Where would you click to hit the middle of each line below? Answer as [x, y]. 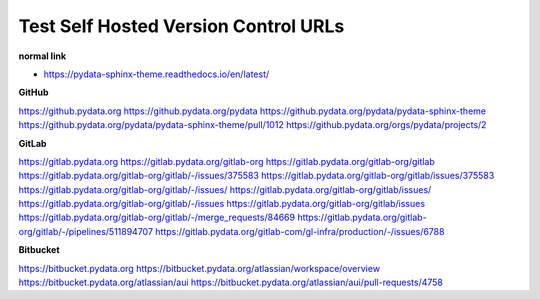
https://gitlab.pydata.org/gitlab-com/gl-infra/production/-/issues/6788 [300, 231]
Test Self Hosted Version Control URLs [181, 26]
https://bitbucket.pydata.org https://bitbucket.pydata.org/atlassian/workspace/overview [199, 268]
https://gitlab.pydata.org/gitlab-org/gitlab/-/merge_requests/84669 [156, 217]
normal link [42, 56]
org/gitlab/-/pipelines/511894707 [86, 231]
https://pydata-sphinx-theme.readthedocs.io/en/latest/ [156, 74]
